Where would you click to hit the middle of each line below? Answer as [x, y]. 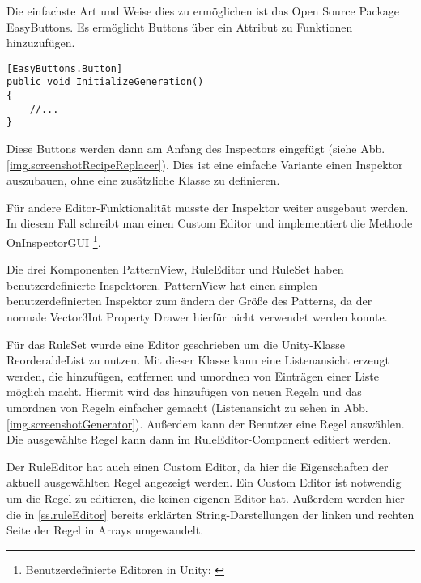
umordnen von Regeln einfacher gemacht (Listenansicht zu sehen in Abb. [187, 408]
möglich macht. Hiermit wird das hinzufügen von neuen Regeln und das [184, 392]
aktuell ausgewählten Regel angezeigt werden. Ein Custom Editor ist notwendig [204, 482]
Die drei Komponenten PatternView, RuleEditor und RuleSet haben [175, 269]
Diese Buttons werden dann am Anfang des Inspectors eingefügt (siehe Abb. [196, 149]
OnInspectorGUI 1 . [54, 241]
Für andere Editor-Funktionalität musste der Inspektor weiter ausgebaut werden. [208, 207]
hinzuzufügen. [41, 43]
